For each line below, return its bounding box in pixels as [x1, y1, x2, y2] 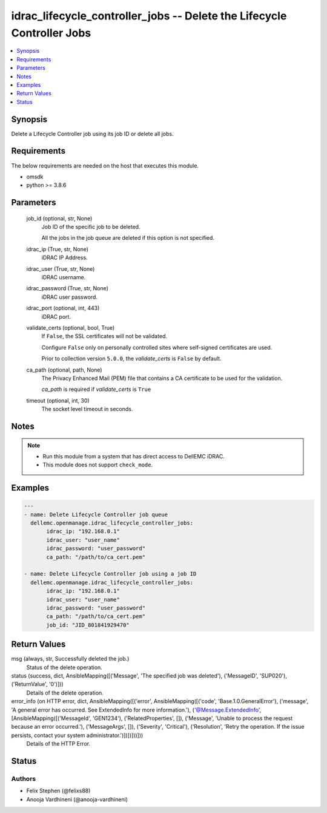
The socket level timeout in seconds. [41, 406, 133, 413]
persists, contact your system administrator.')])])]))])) [11, 732, 144, 739]
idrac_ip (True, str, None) [26, 245, 89, 253]
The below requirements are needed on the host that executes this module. [11, 162, 199, 169]
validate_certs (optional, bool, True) [26, 324, 115, 331]
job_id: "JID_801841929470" [46, 621, 130, 628]
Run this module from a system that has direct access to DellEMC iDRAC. [42, 452, 225, 460]
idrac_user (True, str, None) [26, 265, 95, 273]
